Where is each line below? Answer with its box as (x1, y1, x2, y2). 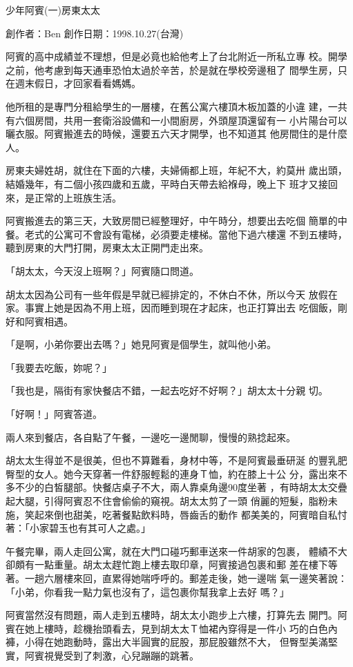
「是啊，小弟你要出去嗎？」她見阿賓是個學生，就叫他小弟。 (6, 337, 276, 351)
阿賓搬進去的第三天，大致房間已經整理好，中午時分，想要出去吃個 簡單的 (6, 213, 338, 228)
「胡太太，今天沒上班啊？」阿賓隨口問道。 (6, 263, 199, 278)
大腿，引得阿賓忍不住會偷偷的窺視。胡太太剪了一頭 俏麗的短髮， (15, 494, 309, 508)
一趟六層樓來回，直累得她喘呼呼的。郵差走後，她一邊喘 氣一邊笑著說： (24, 571, 347, 585)
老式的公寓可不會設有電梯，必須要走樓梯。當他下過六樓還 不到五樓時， (24, 226, 347, 241)
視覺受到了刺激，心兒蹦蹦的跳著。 (44, 648, 199, 662)
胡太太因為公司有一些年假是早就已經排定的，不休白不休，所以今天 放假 (6, 287, 328, 301)
